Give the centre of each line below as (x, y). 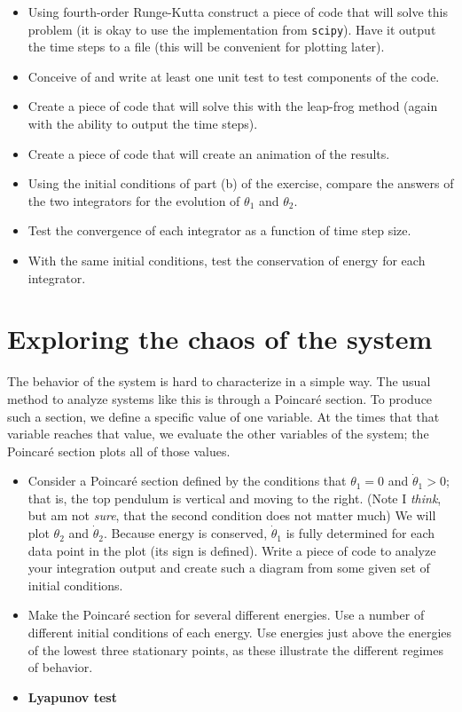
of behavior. (60, 667)
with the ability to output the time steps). (143, 124)
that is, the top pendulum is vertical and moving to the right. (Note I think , (235, 498)
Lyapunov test (72, 696)
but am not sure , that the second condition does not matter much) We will (232, 515)
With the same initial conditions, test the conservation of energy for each (227, 260)
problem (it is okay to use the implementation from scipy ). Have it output (232, 29)
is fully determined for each (360, 533)
